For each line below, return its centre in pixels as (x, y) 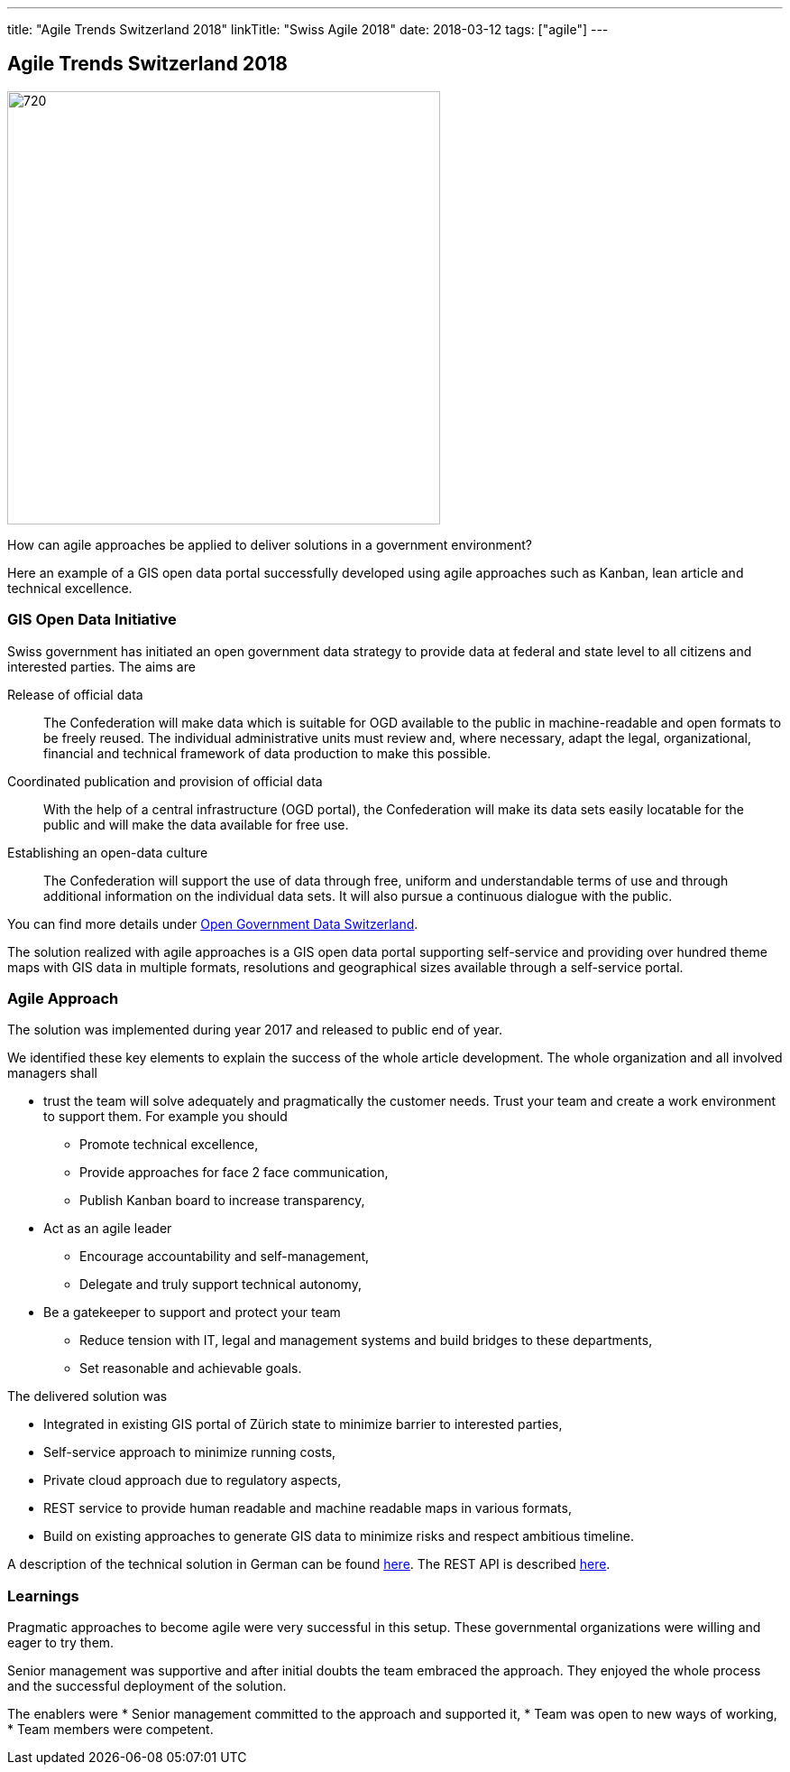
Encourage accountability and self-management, (225, 1257)
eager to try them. (61, 1643)
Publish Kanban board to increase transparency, (222, 1201)
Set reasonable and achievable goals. (191, 1368)
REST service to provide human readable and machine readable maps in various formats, (308, 1508)
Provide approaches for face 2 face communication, (234, 1173)
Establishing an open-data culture (108, 852)
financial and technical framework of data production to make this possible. (267, 753)
